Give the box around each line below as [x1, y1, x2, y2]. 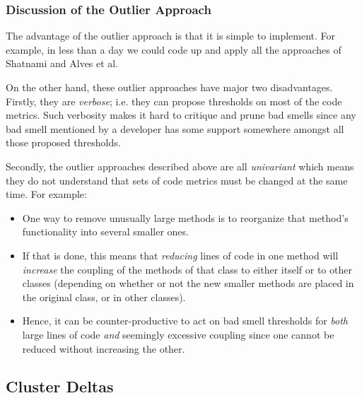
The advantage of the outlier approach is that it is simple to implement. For [6, 28, 336, 43]
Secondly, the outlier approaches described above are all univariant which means [6, 158, 354, 173]
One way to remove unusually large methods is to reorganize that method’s [22, 210, 349, 225]
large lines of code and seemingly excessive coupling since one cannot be [22, 327, 334, 341]
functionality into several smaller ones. [22, 224, 189, 239]
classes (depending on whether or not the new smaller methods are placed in [22, 276, 354, 291]
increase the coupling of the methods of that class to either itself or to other [22, 262, 352, 276]
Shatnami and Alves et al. [6, 56, 119, 71]
